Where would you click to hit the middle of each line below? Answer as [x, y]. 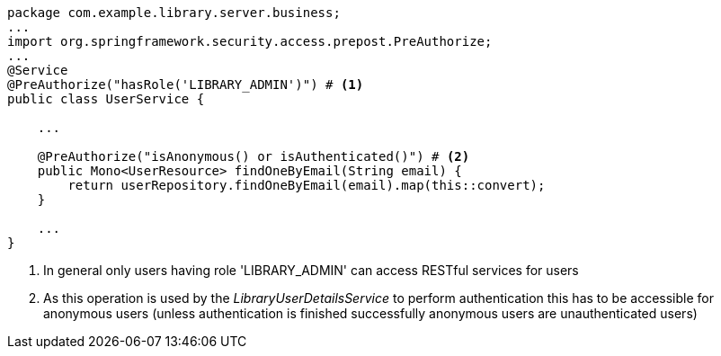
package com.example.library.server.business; [174, 13]
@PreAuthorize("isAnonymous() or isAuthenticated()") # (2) [254, 156]
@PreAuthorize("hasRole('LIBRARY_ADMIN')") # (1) [186, 85]
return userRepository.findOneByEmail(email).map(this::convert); [307, 185]
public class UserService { [106, 99]
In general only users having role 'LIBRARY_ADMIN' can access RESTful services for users [311, 270]
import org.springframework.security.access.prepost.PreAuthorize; [250, 41]
